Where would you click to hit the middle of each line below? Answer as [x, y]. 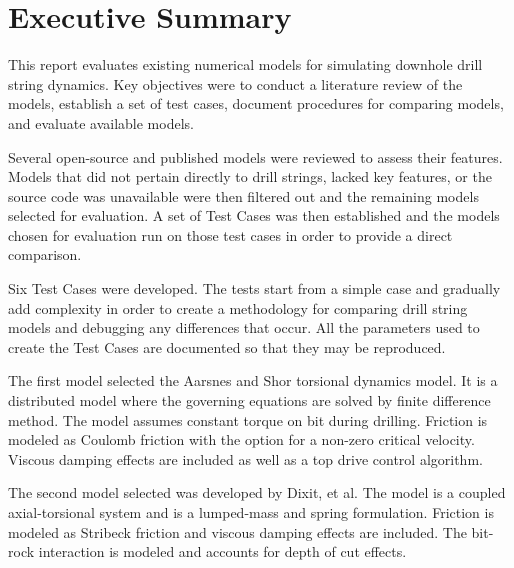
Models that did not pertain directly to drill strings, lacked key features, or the [250, 176]
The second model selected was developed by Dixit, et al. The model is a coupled [257, 492]
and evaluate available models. [101, 122]
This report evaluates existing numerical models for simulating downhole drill [245, 64]
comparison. [45, 254]
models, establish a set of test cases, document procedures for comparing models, [256, 103]
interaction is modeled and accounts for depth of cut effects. [222, 551]
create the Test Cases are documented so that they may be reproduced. [227, 346]
